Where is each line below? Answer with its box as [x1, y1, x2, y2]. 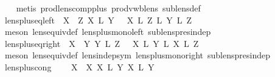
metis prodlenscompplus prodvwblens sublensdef [16, 2, 201, 14]
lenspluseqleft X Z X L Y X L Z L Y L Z [4, 13, 192, 26]
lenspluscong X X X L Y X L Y [4, 60, 155, 73]
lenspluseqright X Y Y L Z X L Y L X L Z [4, 37, 199, 49]
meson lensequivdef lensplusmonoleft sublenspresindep [4, 25, 211, 38]
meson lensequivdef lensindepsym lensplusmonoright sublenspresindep [4, 49, 270, 61]
